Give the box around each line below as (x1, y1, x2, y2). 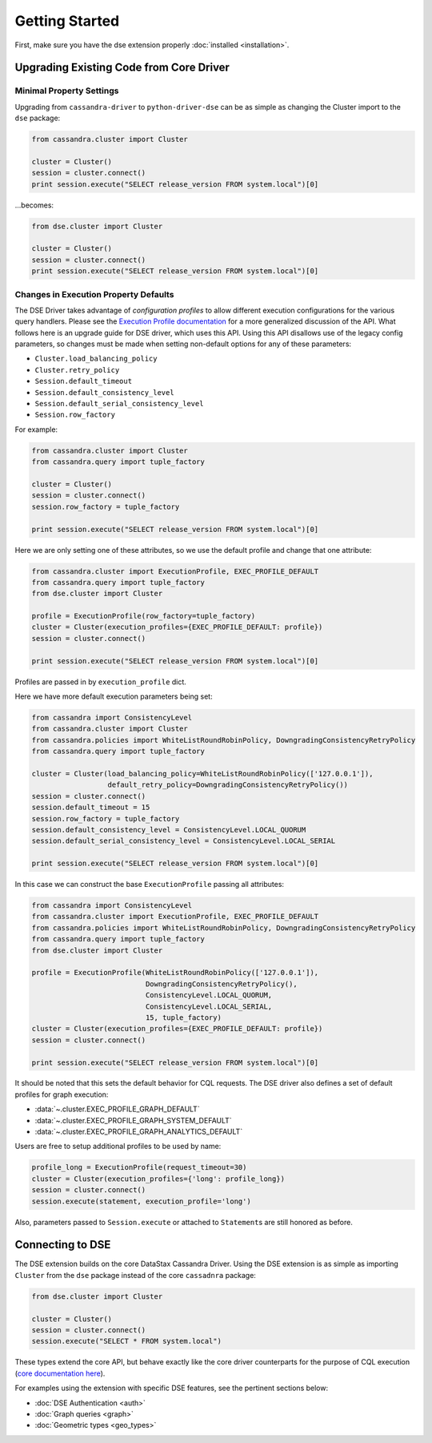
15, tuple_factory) (145, 1013, 222, 1022)
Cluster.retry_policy (34, 365, 120, 374)
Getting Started (14, 12, 120, 30)
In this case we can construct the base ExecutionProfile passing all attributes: (14, 880, 284, 889)
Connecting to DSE (14, 1238, 111, 1252)
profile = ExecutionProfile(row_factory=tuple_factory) (31, 611, 256, 621)
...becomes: (14, 200, 54, 210)
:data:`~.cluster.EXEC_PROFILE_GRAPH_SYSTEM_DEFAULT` (34, 1115, 232, 1125)
